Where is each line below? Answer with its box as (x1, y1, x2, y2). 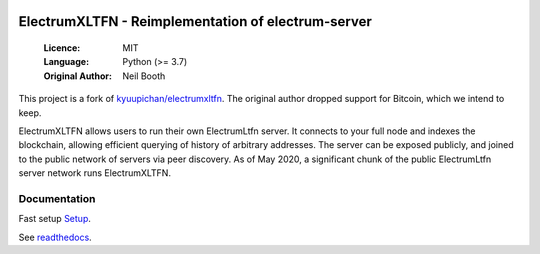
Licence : (43, 42, 81, 54)
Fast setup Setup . (18, 213, 92, 225)
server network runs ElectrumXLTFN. (18, 167, 172, 179)
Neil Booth (122, 70, 166, 82)
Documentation (18, 191, 96, 205)
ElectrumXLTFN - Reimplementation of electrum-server (18, 13, 372, 30)
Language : (43, 56, 90, 68)
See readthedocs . (18, 231, 92, 243)
